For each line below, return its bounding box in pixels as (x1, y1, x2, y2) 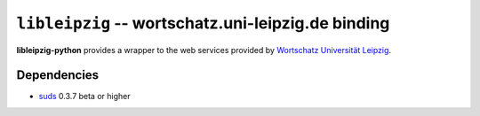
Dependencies (16, 67, 100, 83)
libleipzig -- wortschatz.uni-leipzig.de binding (16, 13, 390, 33)
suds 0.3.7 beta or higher (38, 91, 131, 102)
